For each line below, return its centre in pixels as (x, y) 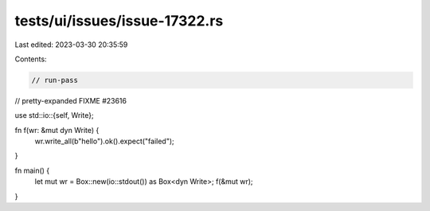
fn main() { (32, 170)
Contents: (31, 59)
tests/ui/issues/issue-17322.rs (119, 21)
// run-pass (55, 80)
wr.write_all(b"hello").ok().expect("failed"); (104, 141)
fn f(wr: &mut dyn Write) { (57, 130)
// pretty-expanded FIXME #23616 (71, 100)
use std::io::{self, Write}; (55, 115)
